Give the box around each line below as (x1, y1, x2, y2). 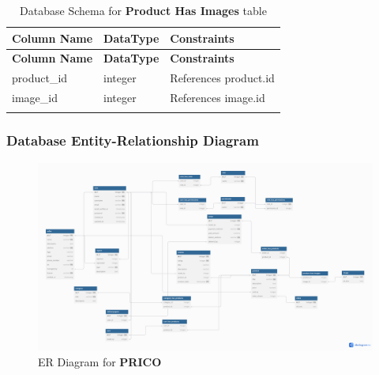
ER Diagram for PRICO (38, 353, 162, 369)
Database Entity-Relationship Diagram (6, 131, 259, 150)
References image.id (170, 89, 265, 106)
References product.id (170, 70, 275, 86)
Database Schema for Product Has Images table (20, 2, 267, 18)
